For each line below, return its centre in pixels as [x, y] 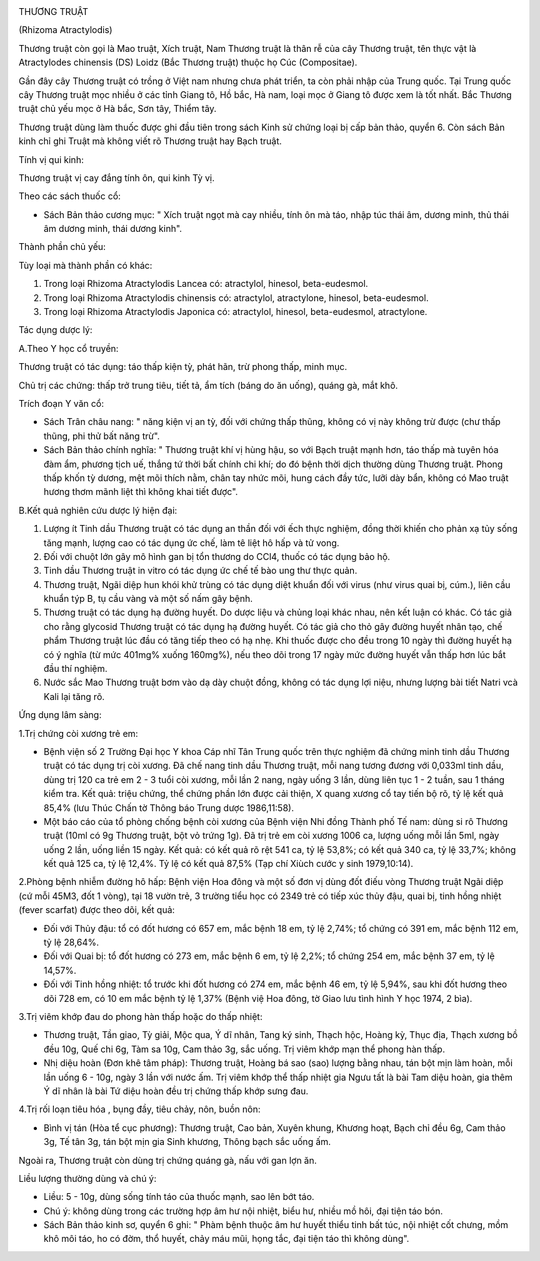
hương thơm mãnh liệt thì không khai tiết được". [141, 492]
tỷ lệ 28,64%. [71, 942]
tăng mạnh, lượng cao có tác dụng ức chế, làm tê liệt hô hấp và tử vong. [191, 542]
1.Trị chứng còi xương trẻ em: [78, 733]
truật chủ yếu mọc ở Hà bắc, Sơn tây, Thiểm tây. [117, 109]
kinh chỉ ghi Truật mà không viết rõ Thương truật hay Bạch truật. [150, 141]
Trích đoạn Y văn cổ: [61, 403]
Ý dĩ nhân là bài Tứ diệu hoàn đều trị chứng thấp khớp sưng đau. [176, 1091]
